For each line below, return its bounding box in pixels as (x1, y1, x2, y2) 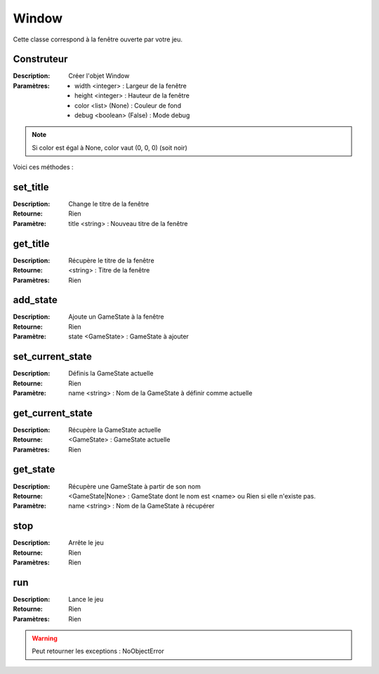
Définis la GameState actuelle (68, 369, 154, 378)
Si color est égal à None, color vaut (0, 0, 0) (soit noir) (32, 143, 187, 152)
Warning (32, 634, 58, 642)
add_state (13, 294, 58, 306)
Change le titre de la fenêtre (68, 200, 149, 209)
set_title (13, 181, 49, 193)
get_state (13, 463, 55, 475)
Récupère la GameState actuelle (68, 425, 161, 434)
